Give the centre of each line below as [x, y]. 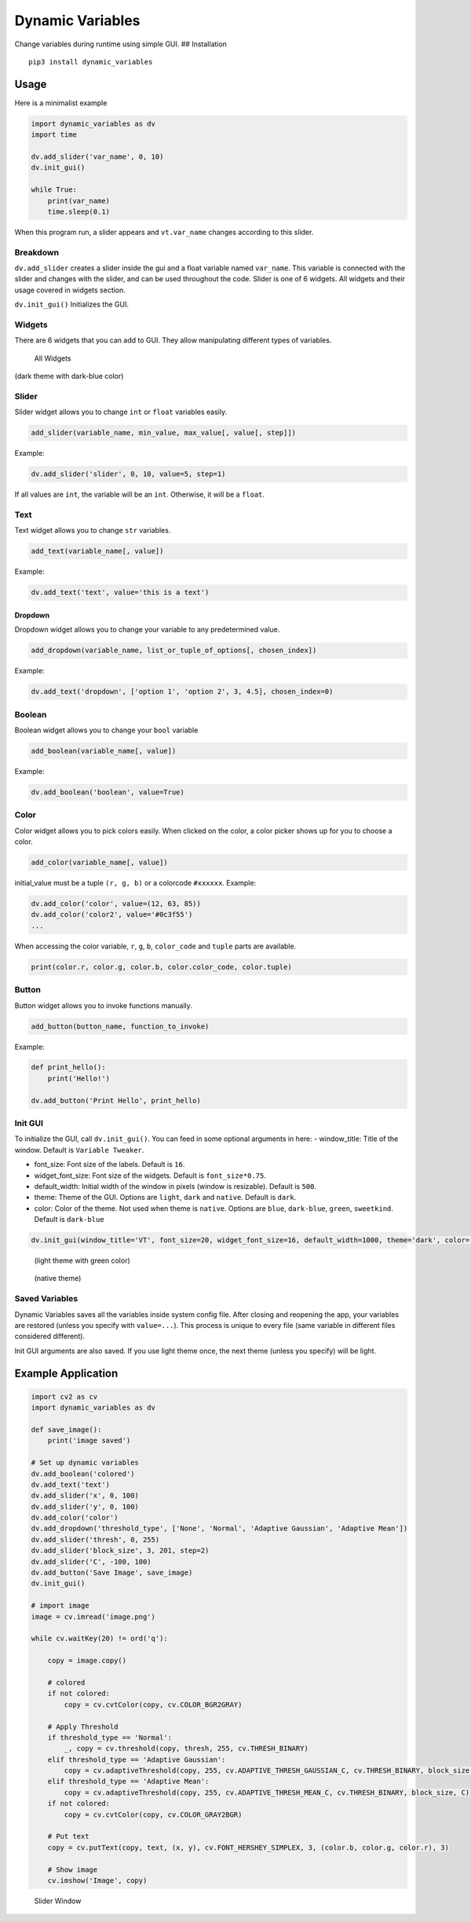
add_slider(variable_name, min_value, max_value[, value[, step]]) [164, 433]
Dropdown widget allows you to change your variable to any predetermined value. [147, 629]
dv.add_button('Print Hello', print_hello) [116, 1100]
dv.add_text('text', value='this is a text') [120, 592]
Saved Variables [46, 1299]
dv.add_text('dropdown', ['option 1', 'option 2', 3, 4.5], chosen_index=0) [182, 692]
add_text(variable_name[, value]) [97, 551]
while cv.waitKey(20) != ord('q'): [99, 1639]
